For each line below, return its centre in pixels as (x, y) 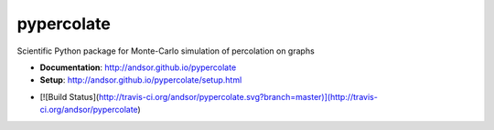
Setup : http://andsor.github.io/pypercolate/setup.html (141, 80)
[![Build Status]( (70, 96)
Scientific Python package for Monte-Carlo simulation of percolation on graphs (166, 51)
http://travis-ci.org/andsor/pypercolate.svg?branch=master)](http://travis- (238, 96)
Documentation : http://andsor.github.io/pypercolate (138, 67)
